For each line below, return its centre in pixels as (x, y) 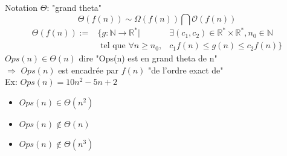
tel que (113, 46)
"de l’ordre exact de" (186, 70)
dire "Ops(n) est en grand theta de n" (148, 58)
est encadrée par (88, 70)
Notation (21, 7)
